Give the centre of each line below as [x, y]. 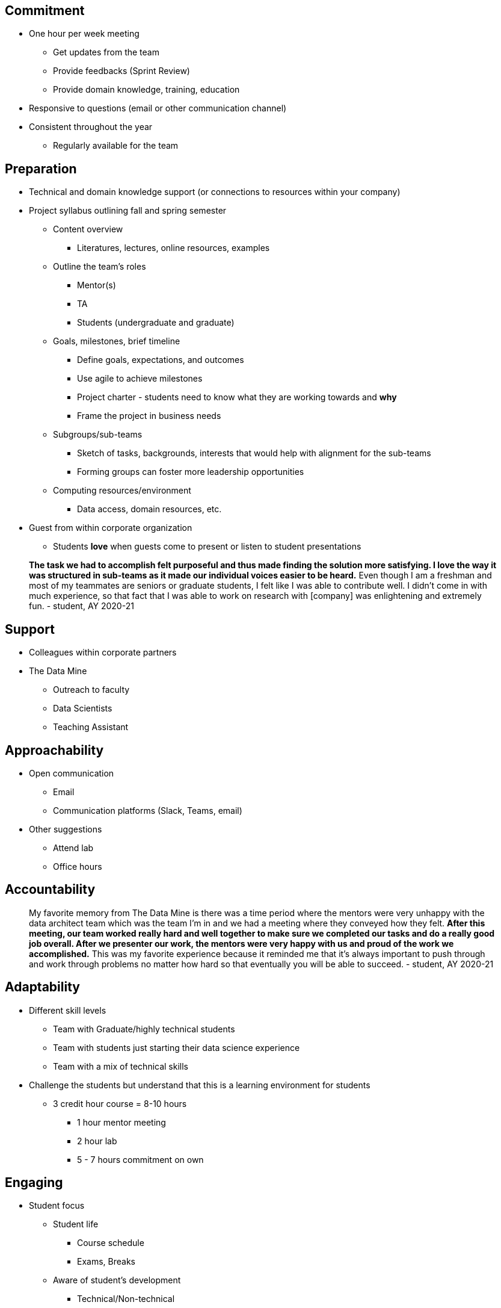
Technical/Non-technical [126, 1299]
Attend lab [73, 848]
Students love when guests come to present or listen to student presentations [207, 547]
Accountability [50, 890]
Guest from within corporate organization [111, 528]
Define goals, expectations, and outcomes [161, 360]
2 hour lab [97, 1141]
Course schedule [111, 1243]
